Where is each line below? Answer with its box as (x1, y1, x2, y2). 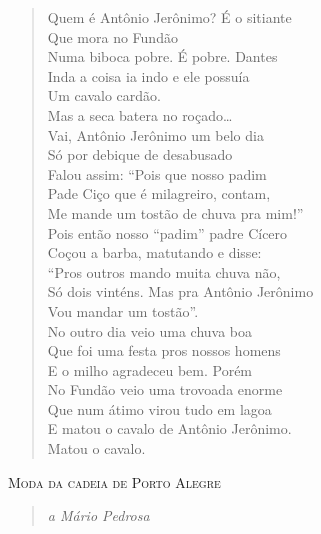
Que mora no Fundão (47, 26, 178, 47)
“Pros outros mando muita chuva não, (47, 261, 281, 282)
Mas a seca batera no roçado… (47, 104, 233, 125)
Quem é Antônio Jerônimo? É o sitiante (47, 7, 292, 27)
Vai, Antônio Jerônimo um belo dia (47, 124, 264, 145)
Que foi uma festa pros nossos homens (47, 340, 281, 361)
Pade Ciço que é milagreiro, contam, (47, 183, 271, 204)
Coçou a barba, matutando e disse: (47, 242, 262, 263)
